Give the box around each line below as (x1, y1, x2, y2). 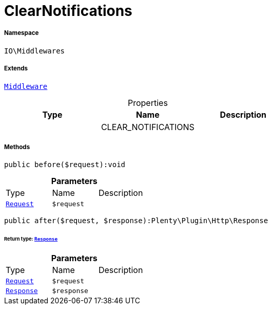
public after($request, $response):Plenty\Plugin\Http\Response (4, 216, 268, 225)
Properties (127, 97, 168, 108)
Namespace (4, 29, 39, 37)
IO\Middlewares (4, 46, 65, 55)
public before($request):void (4, 160, 126, 169)
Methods (4, 143, 30, 151)
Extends (4, 65, 28, 72)
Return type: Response (4, 236, 58, 242)
